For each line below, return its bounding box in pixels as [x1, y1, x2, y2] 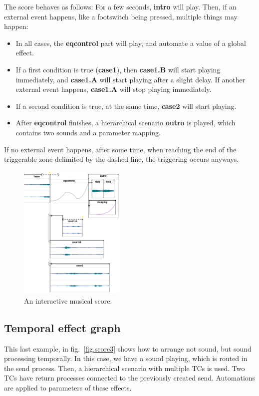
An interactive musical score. [24, 295, 112, 306]
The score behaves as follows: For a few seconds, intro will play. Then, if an [4, 1, 237, 11]
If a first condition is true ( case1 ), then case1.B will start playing [15, 64, 221, 74]
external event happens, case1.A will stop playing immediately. [15, 84, 212, 94]
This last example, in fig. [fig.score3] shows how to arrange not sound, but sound [4, 343, 252, 354]
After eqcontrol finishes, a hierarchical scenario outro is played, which [15, 117, 236, 128]
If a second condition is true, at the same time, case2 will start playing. [15, 100, 237, 111]
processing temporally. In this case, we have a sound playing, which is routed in [4, 353, 248, 364]
